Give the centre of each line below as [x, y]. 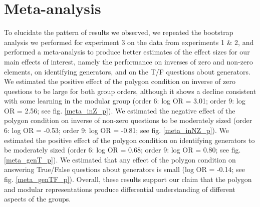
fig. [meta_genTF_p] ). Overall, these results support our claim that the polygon [128, 179]
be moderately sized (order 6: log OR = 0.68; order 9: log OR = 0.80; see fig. [122, 150]
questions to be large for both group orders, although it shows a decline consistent [130, 91]
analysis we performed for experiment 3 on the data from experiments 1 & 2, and [129, 42]
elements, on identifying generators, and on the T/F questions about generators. [127, 71]
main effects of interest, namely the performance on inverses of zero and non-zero [128, 61]
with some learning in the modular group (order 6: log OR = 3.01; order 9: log [125, 101]
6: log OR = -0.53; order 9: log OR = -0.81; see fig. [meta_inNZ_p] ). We [116, 130]
